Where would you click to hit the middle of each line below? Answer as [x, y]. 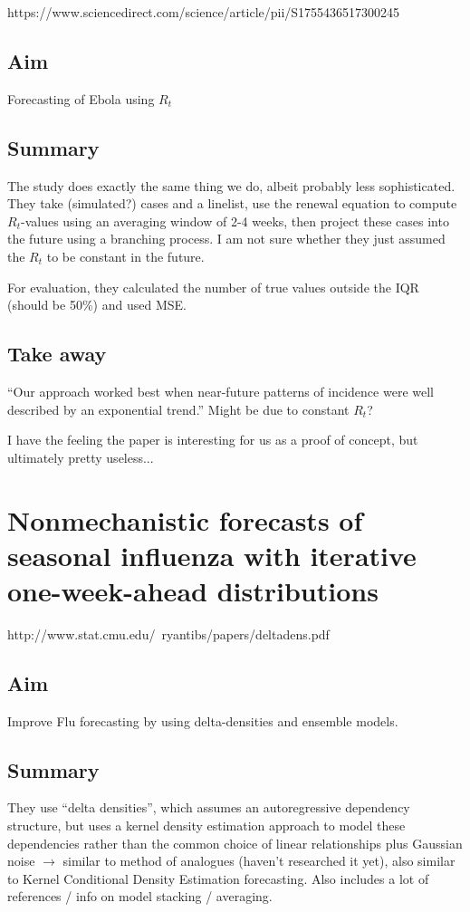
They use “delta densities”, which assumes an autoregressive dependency [209, 807]
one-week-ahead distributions [193, 590]
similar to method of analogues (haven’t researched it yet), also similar [259, 861]
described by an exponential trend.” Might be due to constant [178, 409]
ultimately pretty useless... [81, 457]
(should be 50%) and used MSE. [97, 305]
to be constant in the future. [125, 256]
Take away [57, 354]
